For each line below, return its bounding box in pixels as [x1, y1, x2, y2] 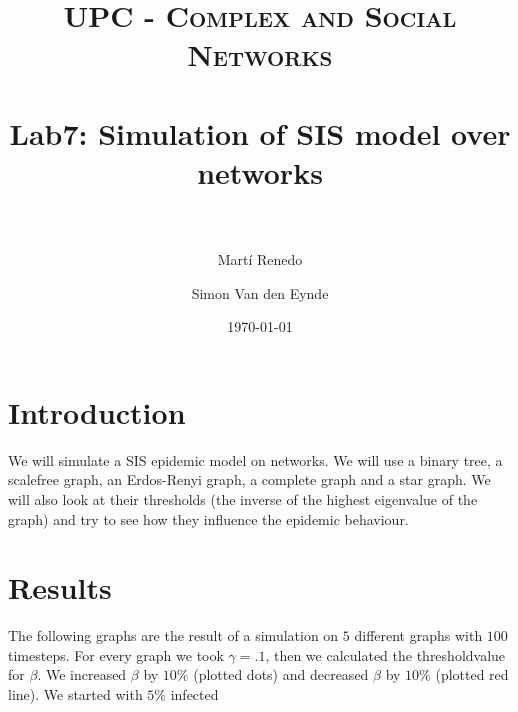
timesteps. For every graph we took [8, 644, 224, 665]
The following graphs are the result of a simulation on [8, 625, 339, 646]
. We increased [37, 664, 127, 685]
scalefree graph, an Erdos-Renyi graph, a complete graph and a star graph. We [8, 469, 491, 490]
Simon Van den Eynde [191, 282, 329, 303]
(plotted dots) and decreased [193, 664, 369, 685]
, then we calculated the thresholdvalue [265, 644, 506, 665]
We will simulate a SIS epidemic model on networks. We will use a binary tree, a [8, 449, 503, 470]
